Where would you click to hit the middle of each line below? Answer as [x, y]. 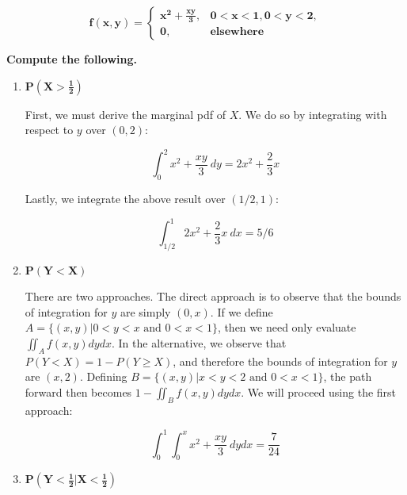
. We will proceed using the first [319, 391]
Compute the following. [72, 59]
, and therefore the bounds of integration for [280, 361]
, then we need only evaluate [287, 327]
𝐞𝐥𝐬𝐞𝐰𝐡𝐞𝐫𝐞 [237, 32]
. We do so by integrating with [313, 114]
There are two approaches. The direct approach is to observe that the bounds [213, 295]
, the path [348, 376]
